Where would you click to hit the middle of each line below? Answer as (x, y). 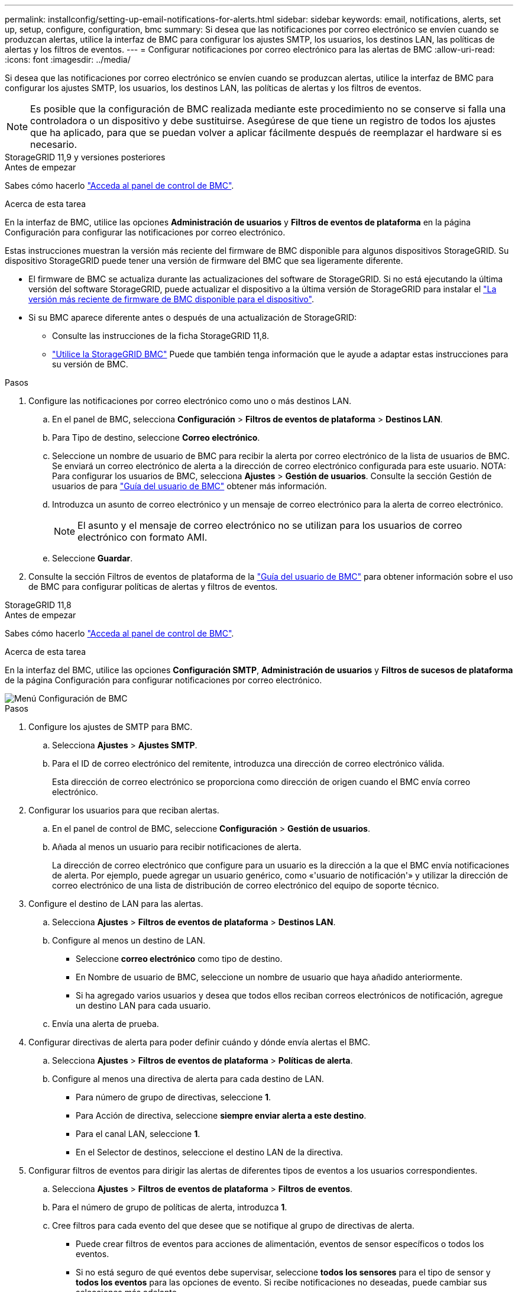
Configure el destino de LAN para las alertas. (116, 904)
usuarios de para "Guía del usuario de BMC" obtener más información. (190, 486)
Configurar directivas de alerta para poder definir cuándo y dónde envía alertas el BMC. (200, 1042)
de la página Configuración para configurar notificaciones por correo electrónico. (164, 680)
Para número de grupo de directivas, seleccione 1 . (174, 1097)
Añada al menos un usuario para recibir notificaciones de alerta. (177, 847)
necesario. (54, 144)
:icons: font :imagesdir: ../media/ (68, 59)
